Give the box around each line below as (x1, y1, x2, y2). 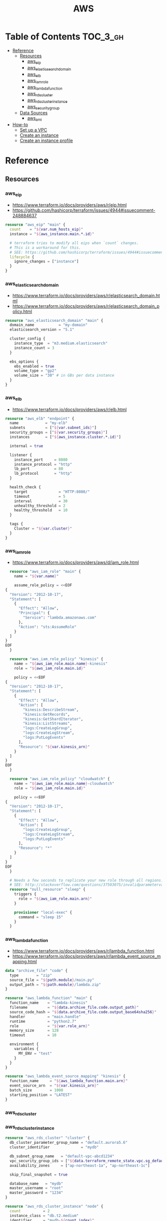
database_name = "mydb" (9, 1181, 64, 1186)
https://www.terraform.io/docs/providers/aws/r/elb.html (12, 407, 127, 412)
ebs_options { (9, 359, 39, 364)
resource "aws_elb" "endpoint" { (5, 416, 75, 421)
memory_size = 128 (9, 1028, 59, 1033)
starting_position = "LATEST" (9, 1092, 72, 1097)
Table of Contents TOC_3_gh (5, 31, 124, 42)
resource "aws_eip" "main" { (5, 222, 66, 227)
